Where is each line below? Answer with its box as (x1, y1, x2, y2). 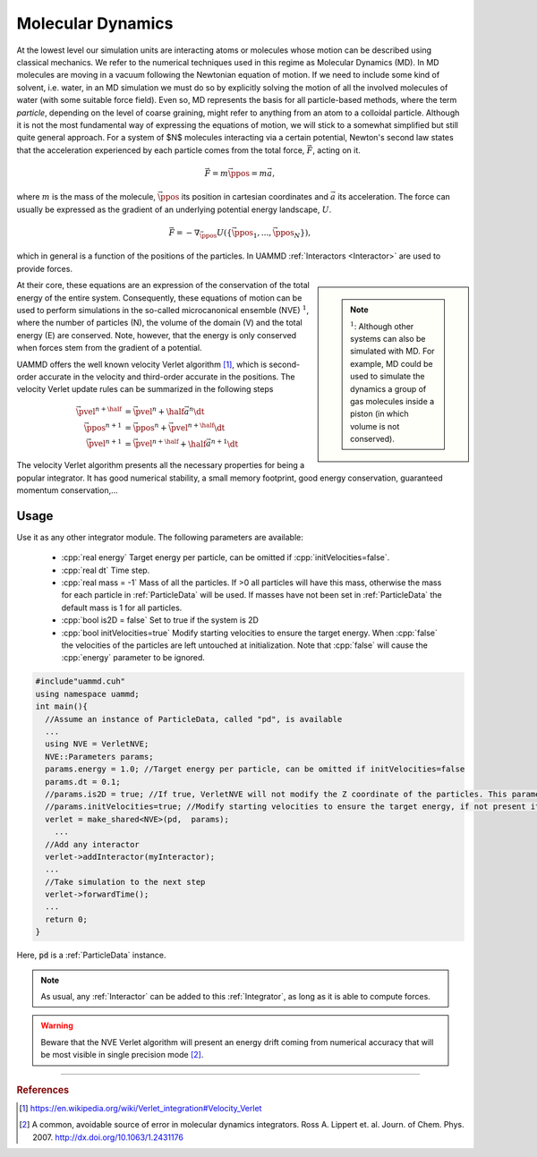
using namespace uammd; (35, 689, 141, 699)
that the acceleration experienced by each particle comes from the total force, (16, 144, 305, 156)
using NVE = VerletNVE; (45, 739, 149, 749)
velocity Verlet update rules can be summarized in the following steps (16, 384, 274, 395)
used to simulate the (350, 371, 425, 382)
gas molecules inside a (350, 396, 435, 406)
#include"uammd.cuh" (35, 676, 125, 686)
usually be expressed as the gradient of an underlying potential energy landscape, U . (16, 204, 332, 215)
